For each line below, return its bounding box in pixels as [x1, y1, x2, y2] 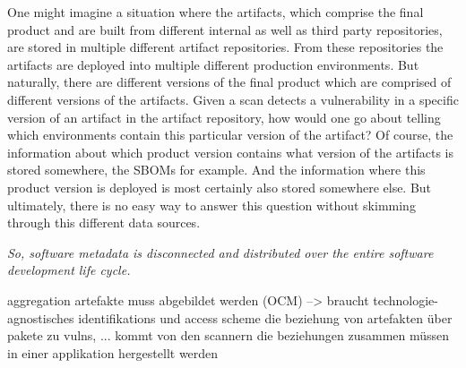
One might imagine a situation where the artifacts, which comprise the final [7, 3, 424, 21]
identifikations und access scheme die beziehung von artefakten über [78, 308, 453, 327]
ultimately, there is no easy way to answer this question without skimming [7, 195, 416, 214]
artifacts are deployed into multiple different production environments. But [7, 55, 419, 73]
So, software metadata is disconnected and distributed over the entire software [7, 243, 434, 261]
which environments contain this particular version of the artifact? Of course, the [7, 125, 453, 144]
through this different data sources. [7, 213, 201, 232]
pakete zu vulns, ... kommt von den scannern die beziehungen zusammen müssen [7, 326, 450, 345]
